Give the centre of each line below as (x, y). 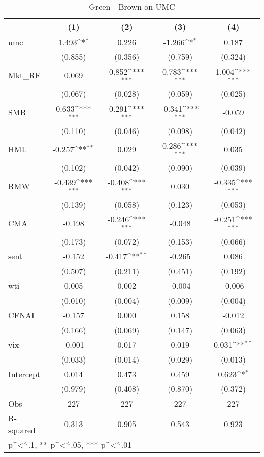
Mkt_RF (24, 75)
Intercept (24, 374)
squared (22, 430)
